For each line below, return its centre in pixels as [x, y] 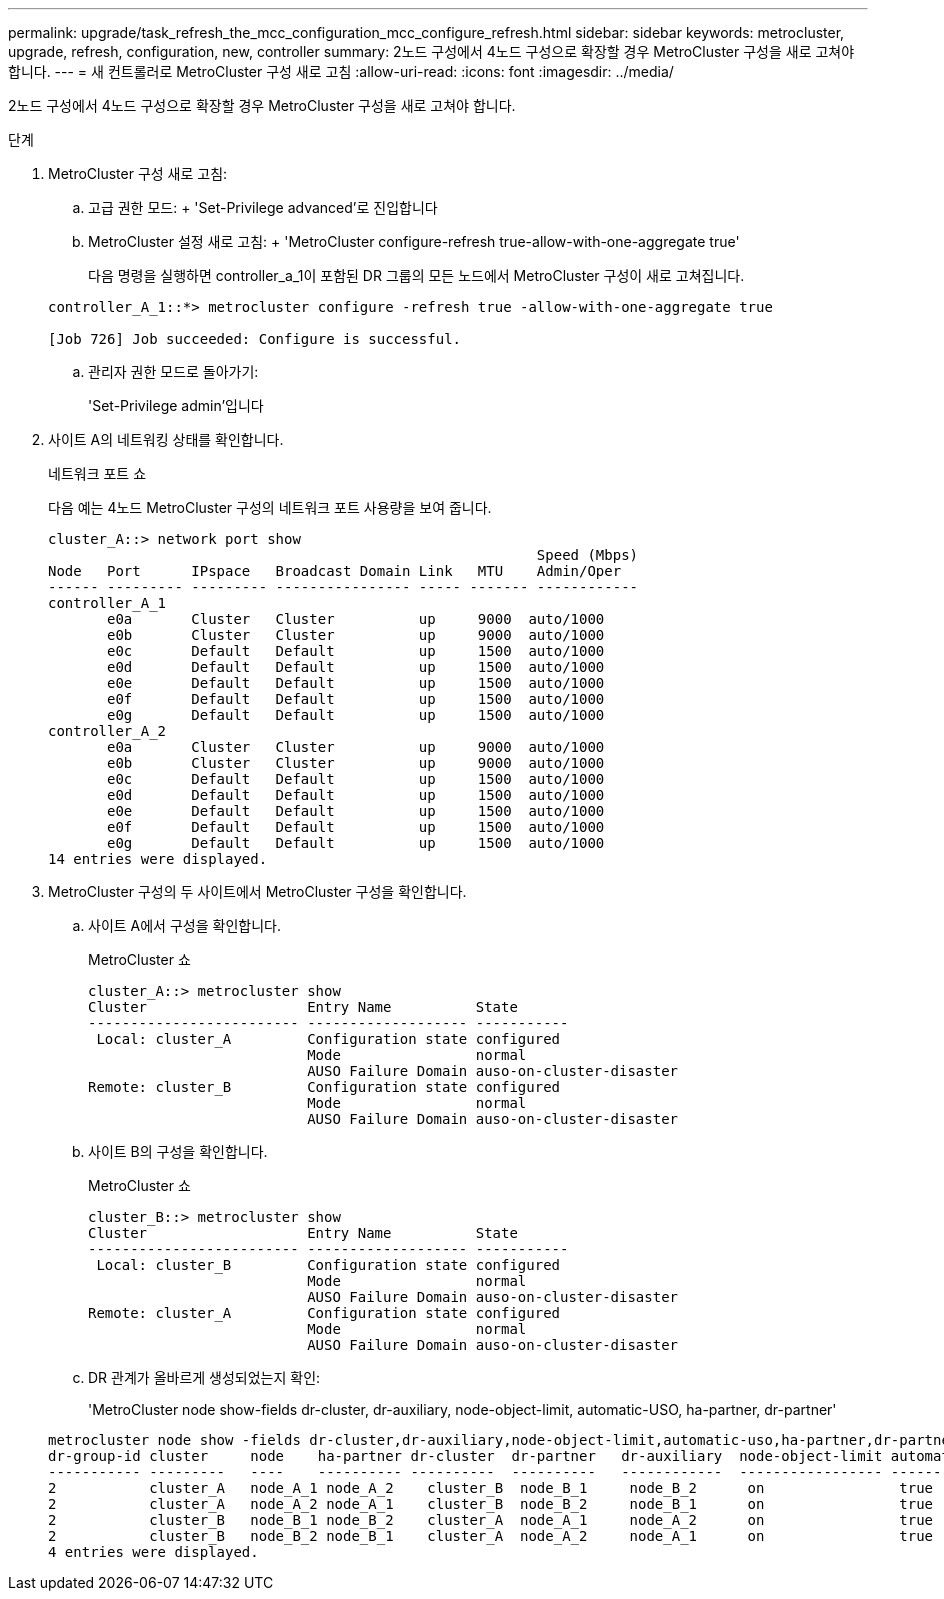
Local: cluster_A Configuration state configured [328, 1039]
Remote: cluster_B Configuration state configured [324, 1087]
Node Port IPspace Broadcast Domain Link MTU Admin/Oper [335, 571]
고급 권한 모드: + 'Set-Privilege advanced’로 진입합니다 [263, 207]
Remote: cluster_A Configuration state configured [324, 1313]
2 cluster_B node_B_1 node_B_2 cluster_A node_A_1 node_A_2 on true [491, 1520]
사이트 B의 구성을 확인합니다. [178, 1151]
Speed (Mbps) [587, 555]
